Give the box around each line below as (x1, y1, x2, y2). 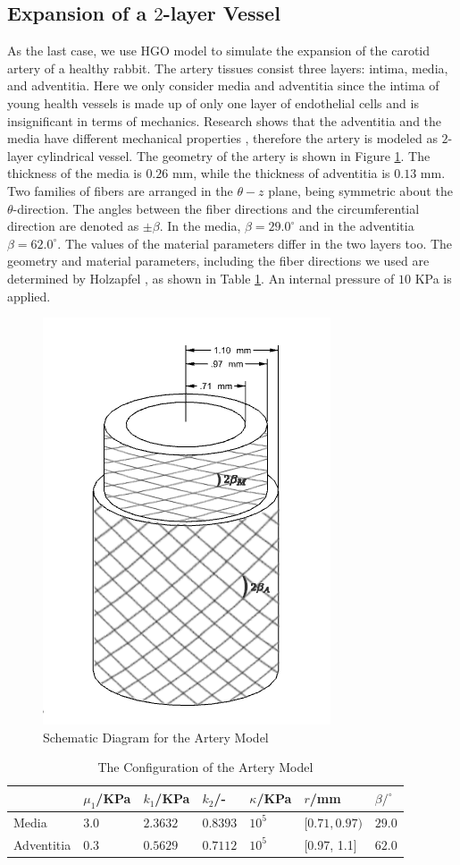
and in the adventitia (298, 216, 414, 235)
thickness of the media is (7, 164, 142, 182)
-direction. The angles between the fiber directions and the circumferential (13, 199, 420, 217)
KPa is (414, 268, 452, 287)
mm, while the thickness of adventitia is (171, 164, 390, 182)
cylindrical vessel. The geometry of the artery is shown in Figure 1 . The (37, 146, 431, 165)
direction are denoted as (7, 216, 139, 235)
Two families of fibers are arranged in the (7, 181, 233, 199)
